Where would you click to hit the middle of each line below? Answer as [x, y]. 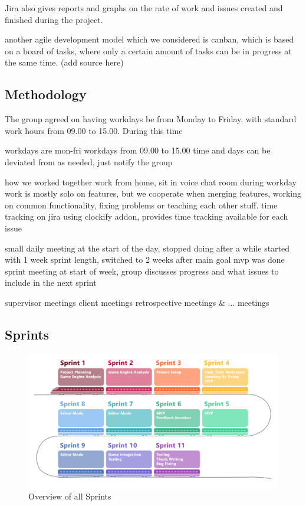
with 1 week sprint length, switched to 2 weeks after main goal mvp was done [145, 259]
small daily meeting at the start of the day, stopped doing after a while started [147, 248]
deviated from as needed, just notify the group [89, 161]
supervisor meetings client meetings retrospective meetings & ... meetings [137, 302]
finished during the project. [54, 19]
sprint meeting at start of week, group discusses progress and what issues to [142, 271]
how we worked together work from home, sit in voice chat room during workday [151, 182]
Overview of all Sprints [70, 496]
